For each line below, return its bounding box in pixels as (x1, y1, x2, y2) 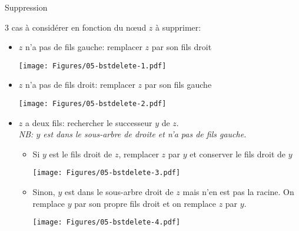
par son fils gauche (144, 78, 212, 91)
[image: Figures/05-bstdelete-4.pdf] (32, 218, 181, 227)
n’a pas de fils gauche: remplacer (25, 41, 142, 53)
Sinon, (32, 186, 55, 198)
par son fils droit (151, 41, 212, 53)
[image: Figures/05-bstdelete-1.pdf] (18, 61, 167, 70)
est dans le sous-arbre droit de (64, 186, 174, 198)
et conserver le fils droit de (190, 147, 286, 160)
